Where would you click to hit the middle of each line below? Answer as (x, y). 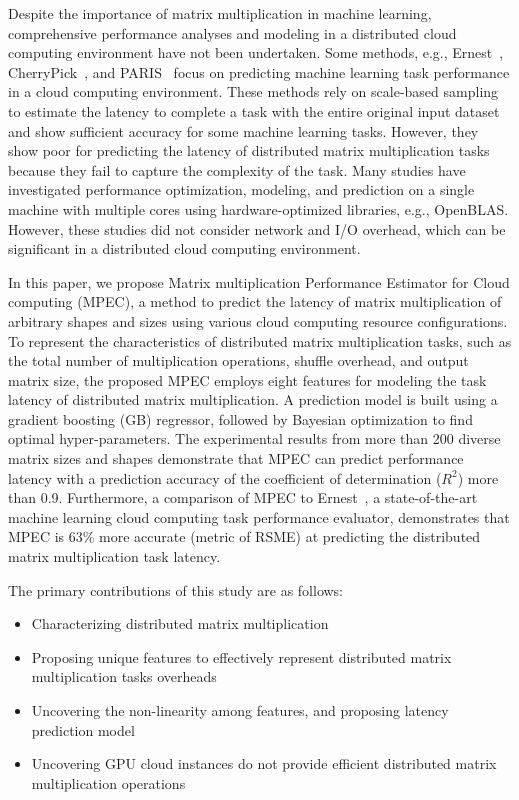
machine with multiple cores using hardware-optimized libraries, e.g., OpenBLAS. (258, 208)
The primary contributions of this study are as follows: (176, 589)
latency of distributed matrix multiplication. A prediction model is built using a (253, 399)
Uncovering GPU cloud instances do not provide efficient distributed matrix (264, 763)
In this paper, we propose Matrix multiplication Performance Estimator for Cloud (259, 281)
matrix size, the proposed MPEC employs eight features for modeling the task (247, 379)
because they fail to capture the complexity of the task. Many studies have (237, 169)
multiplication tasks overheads (124, 676)
